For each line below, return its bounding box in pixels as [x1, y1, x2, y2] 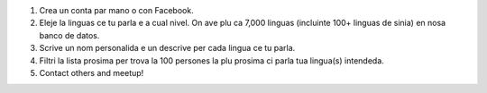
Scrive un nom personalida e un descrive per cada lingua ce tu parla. [39, 43, 296, 54]
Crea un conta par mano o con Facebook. [39, 5, 194, 15]
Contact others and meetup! [39, 67, 144, 78]
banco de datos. [39, 30, 100, 40]
